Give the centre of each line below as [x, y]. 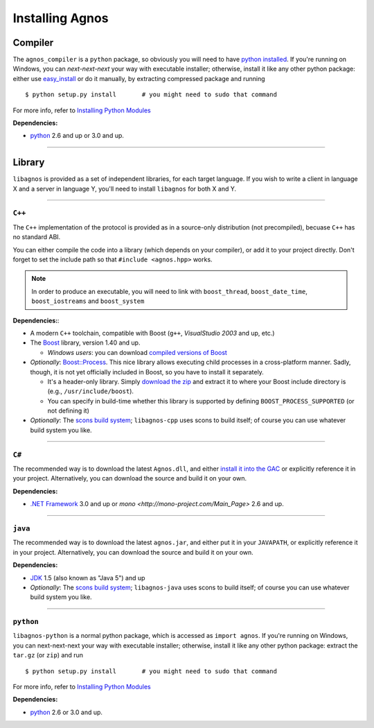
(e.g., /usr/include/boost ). [91, 391]
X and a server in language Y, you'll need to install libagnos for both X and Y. [125, 189]
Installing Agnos [61, 18]
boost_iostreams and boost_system [88, 301]
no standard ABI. [37, 237]
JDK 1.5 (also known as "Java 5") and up [88, 578]
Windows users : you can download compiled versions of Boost [137, 352]
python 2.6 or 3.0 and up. [66, 712]
